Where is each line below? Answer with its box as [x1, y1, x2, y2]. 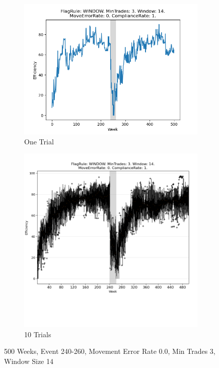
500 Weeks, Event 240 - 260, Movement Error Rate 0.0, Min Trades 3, [4, 346, 215, 356]
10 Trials [24, 329, 51, 339]
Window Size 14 [4, 355, 53, 366]
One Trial [24, 136, 54, 146]
